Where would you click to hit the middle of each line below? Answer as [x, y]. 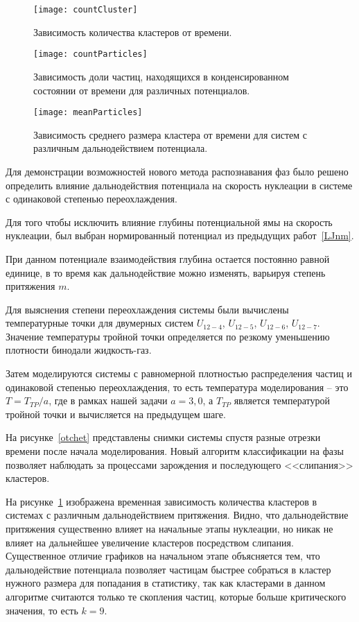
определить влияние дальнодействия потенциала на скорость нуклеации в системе [179, 185]
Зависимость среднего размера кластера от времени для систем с [170, 134]
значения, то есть [42, 610]
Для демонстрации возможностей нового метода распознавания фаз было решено [177, 171]
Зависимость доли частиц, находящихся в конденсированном [161, 76]
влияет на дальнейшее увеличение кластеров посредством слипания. [150, 542]
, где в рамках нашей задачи [108, 400]
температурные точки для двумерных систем [100, 323]
